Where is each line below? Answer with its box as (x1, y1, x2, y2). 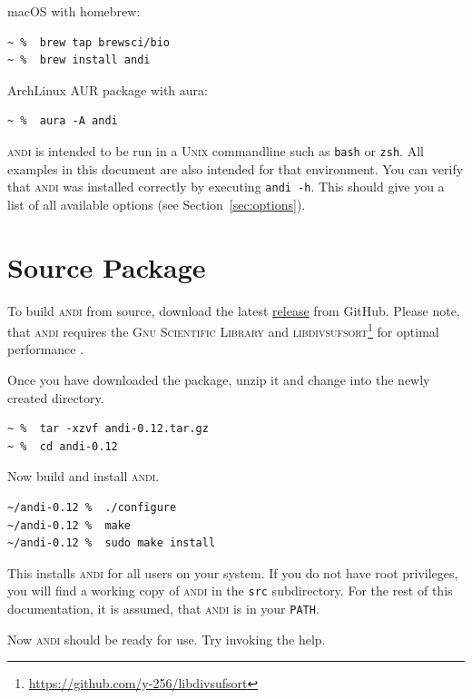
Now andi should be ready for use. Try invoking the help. (7, 629, 326, 648)
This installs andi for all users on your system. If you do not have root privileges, (7, 563, 458, 582)
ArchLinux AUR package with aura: (7, 80, 208, 99)
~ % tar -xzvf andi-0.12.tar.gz (7, 422, 209, 436)
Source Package (7, 248, 206, 285)
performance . (7, 340, 84, 359)
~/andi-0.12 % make (7, 518, 132, 532)
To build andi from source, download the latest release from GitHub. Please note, (7, 300, 460, 320)
